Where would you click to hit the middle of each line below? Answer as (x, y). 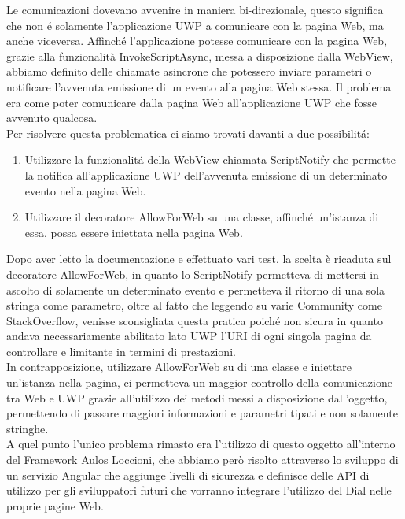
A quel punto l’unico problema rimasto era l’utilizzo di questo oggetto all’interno (201, 444)
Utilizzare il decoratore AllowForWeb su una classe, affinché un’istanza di (202, 217)
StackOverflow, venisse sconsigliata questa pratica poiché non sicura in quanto (195, 320)
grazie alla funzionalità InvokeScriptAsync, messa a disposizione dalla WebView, (200, 56)
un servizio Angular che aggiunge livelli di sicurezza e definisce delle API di (188, 475)
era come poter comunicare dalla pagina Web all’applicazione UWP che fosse (192, 102)
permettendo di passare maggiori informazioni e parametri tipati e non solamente (202, 413)
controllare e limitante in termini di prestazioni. (121, 351)
